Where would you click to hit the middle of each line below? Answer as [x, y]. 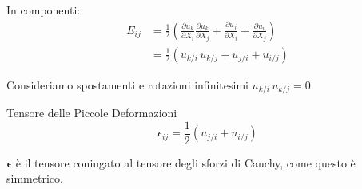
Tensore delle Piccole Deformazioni [92, 113]
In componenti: [44, 10]
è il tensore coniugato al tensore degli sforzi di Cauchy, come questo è [185, 162]
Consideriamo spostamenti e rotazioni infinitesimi [127, 84]
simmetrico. [35, 178]
